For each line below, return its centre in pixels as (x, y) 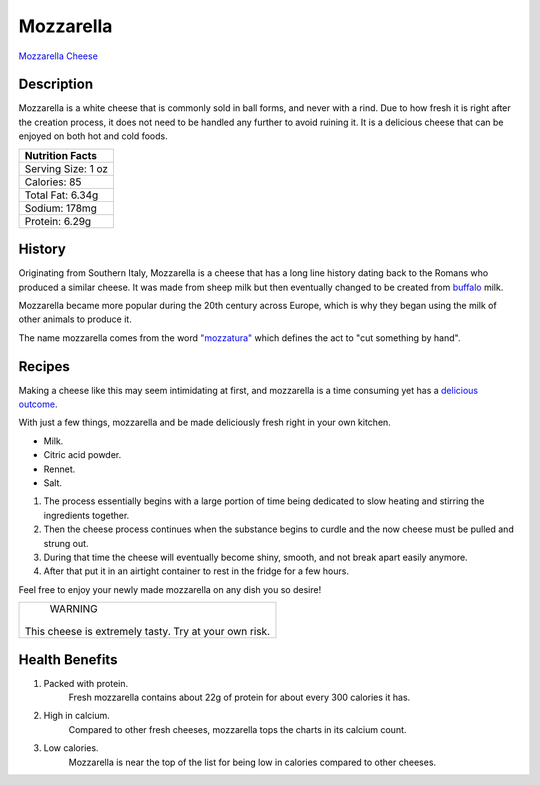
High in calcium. (76, 716)
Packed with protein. (86, 683)
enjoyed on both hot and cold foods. (93, 136)
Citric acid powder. (82, 455)
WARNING (74, 609)
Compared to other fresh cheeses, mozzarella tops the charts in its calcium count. (237, 729)
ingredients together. (86, 515)
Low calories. (71, 748)
